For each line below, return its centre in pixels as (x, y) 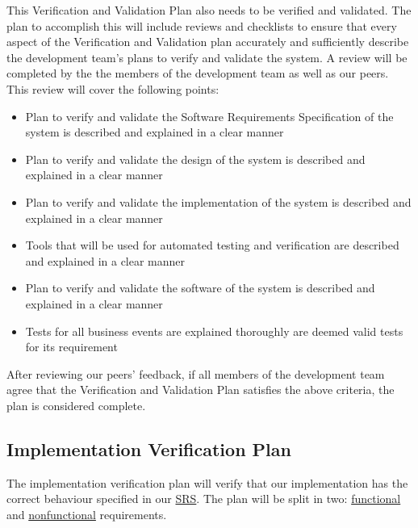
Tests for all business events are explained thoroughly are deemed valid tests (214, 331)
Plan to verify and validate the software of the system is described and (200, 288)
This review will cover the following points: (113, 88)
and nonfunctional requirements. (87, 514)
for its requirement (71, 347)
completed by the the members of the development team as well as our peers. (198, 73)
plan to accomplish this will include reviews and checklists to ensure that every (202, 25)
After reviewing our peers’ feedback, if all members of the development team (196, 373)
